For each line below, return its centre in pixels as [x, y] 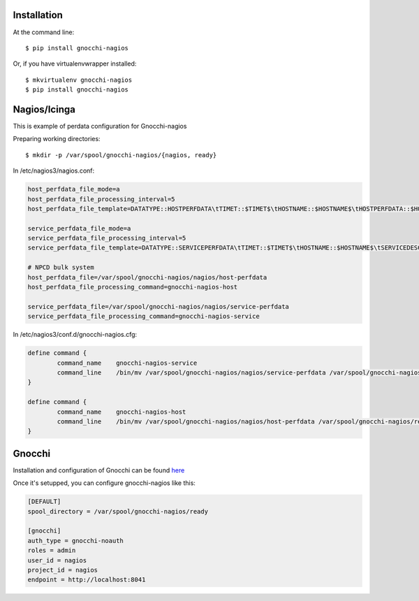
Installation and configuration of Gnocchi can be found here [99, 470]
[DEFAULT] [44, 502]
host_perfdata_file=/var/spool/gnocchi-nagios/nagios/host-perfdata [147, 277]
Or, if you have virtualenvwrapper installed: [75, 64]
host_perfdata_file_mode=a [74, 189]
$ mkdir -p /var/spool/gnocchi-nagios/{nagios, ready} [121, 155]
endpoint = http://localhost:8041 [87, 580]
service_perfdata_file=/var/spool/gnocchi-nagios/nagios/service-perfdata [159, 306]
